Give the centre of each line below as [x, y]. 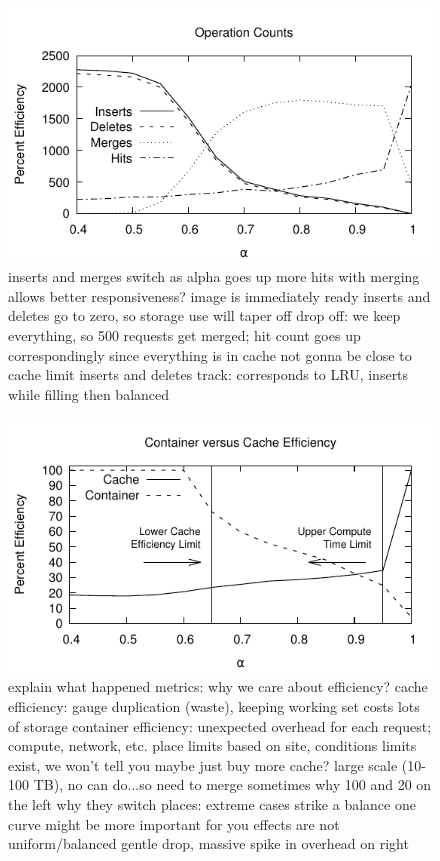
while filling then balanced [89, 393]
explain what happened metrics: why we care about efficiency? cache [218, 686]
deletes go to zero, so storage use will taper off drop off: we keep [204, 315]
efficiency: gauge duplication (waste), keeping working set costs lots [214, 706]
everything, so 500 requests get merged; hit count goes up [184, 334]
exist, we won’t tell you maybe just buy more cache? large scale [203, 764]
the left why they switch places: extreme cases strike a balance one [212, 804]
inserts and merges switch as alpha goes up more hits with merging [214, 276]
